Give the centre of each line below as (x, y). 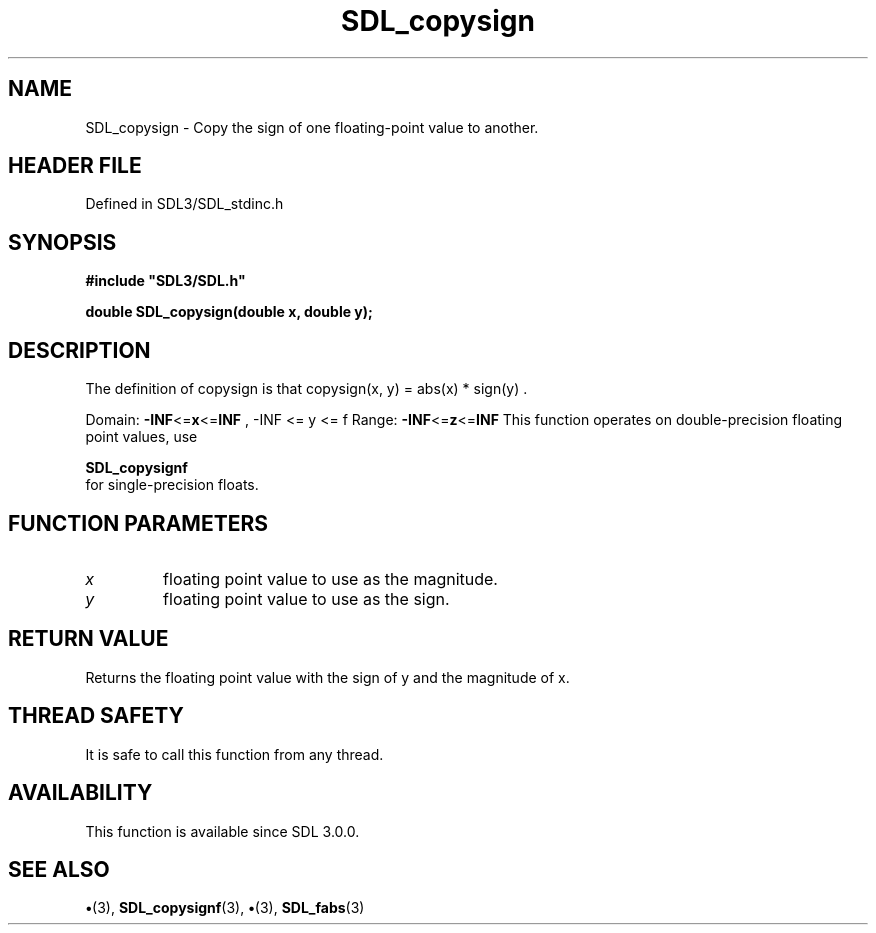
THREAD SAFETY (96, 716)
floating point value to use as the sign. (306, 598)
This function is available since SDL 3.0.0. (222, 831)
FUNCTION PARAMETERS (138, 523)
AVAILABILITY (80, 793)
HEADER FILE (75, 166)
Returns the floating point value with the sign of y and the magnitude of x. (327, 677)
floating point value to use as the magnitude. (330, 578)
